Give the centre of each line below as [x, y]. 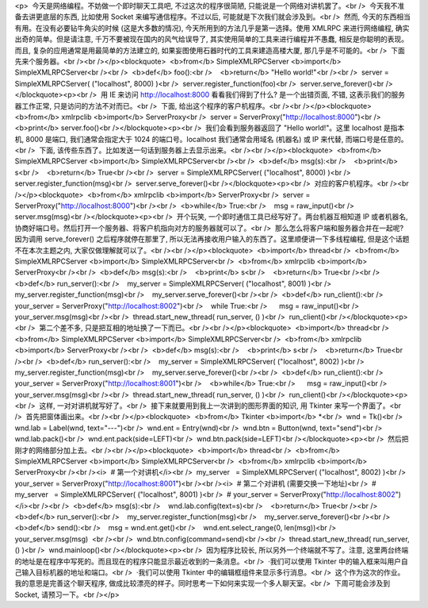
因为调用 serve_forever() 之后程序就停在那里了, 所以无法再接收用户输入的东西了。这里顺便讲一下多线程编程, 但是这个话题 [212, 239]
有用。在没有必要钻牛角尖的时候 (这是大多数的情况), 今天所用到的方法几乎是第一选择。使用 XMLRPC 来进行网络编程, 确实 [212, 28]
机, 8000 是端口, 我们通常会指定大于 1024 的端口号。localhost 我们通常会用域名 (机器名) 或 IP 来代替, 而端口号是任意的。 [211, 139]
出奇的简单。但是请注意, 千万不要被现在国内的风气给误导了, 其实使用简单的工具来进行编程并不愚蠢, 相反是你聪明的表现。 [211, 39]
